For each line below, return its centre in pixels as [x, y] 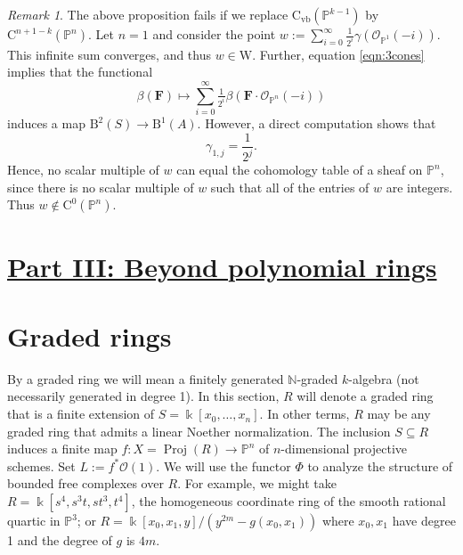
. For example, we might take [257, 483]
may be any [399, 414]
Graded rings [89, 335]
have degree [424, 521]
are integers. [419, 187]
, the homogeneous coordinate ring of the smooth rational [288, 501]
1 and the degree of [60, 540]
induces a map [46, 123]
